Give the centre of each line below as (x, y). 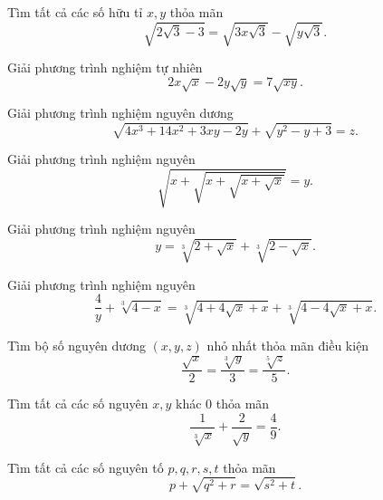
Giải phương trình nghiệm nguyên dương (120, 113)
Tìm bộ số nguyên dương (77, 345)
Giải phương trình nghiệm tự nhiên (105, 67)
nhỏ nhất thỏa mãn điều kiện (288, 345)
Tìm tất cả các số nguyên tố (86, 467)
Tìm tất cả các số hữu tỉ (75, 12)
